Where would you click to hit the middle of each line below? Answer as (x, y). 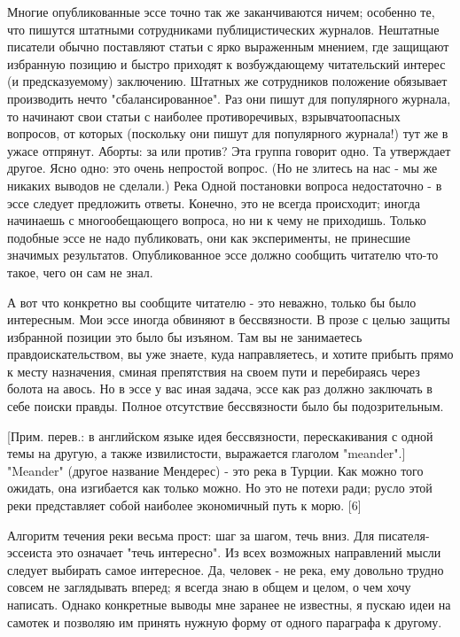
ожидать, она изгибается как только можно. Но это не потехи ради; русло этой (220, 488)
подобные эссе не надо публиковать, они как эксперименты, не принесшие (209, 237)
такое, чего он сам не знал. (80, 272)
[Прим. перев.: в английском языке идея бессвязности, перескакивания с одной (220, 435)
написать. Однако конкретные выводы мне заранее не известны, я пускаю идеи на (229, 604)
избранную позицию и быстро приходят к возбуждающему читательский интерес (226, 63)
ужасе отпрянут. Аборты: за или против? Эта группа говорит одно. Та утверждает (229, 150)
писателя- (404, 535)
